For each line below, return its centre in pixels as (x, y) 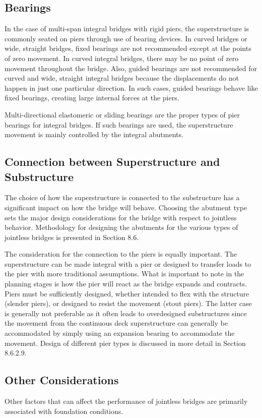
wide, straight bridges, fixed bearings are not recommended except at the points (128, 48)
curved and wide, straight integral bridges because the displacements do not (122, 78)
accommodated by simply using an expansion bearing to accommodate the (120, 333)
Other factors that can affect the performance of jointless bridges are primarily (126, 401)
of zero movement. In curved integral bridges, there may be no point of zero (122, 58)
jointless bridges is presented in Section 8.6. (72, 237)
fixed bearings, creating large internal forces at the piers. (92, 98)
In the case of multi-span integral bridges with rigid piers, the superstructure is (127, 28)
